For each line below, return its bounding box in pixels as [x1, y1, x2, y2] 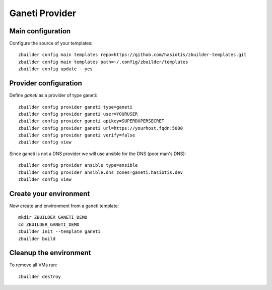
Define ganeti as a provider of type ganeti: [9, 92, 98, 99]
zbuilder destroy [18, 273, 61, 279]
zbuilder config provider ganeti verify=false [18, 132, 135, 138]
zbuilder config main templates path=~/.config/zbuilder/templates [18, 59, 188, 65]
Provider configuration [9, 79, 83, 88]
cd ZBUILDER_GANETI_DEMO [18, 221, 80, 227]
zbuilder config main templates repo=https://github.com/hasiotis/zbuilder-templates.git [18, 52, 247, 58]
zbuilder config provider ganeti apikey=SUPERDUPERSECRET [18, 118, 165, 124]
